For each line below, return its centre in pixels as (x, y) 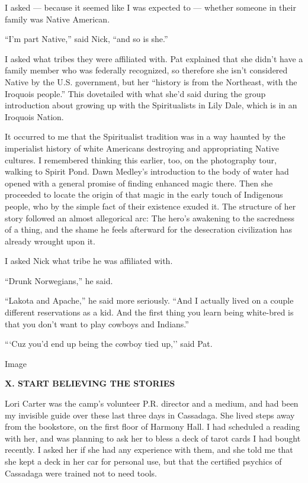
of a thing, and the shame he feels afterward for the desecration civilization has (149, 229)
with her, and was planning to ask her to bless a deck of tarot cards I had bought (153, 438)
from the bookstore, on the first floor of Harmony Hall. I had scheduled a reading (153, 426)
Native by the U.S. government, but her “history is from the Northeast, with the (151, 81)
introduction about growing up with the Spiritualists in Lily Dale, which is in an (151, 105)
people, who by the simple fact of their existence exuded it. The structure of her (150, 206)
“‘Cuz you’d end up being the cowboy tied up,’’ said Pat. (109, 344)
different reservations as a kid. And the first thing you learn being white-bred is (149, 312)
